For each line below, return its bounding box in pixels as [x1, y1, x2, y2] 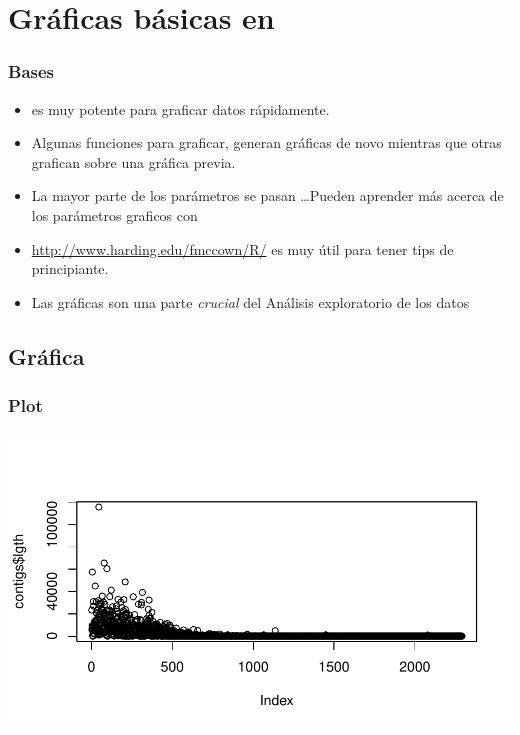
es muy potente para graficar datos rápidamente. [31, 98, 330, 119]
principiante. [31, 258, 109, 279]
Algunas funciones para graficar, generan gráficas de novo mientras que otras [31, 132, 502, 153]
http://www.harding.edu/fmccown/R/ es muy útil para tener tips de [31, 238, 454, 259]
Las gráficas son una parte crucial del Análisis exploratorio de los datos [31, 291, 470, 312]
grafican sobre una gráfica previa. [31, 151, 236, 172]
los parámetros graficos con [31, 204, 198, 225]
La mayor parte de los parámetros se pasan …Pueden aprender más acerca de [31, 185, 504, 206]
